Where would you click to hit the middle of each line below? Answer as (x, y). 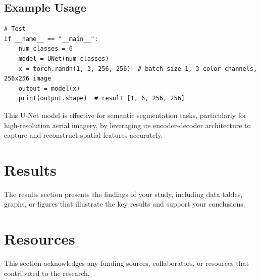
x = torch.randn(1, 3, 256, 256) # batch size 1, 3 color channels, (138, 69)
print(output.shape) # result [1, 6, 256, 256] (101, 98)
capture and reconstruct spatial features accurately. (84, 135)
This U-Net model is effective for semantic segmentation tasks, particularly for (125, 115)
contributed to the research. (47, 273)
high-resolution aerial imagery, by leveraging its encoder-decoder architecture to (127, 125)
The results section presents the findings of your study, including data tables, (123, 194)
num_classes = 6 (46, 49)
